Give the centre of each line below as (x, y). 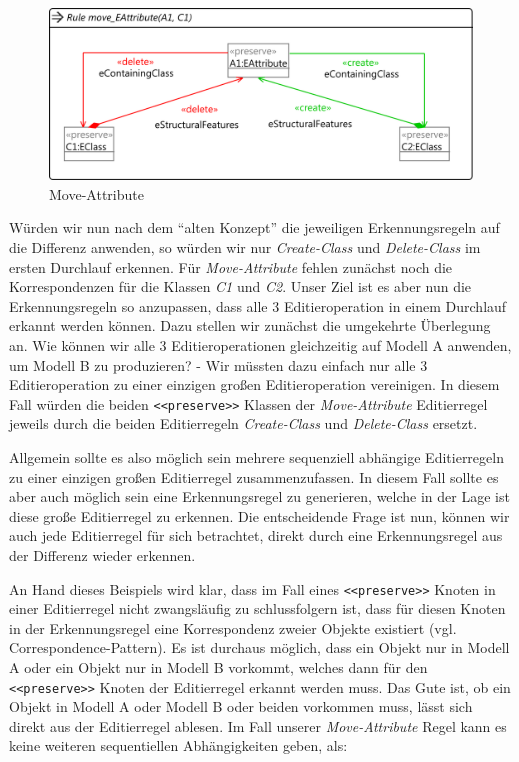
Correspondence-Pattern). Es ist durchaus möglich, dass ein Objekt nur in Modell (259, 647)
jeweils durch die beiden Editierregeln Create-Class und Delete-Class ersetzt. (243, 423)
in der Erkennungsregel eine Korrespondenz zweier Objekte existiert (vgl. (233, 627)
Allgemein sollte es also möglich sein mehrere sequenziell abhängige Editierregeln (256, 457)
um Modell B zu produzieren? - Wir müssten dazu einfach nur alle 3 (218, 364)
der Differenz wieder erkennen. (102, 555)
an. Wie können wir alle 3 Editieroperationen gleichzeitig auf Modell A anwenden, (260, 345)
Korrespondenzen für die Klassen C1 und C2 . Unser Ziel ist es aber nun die (240, 286)
